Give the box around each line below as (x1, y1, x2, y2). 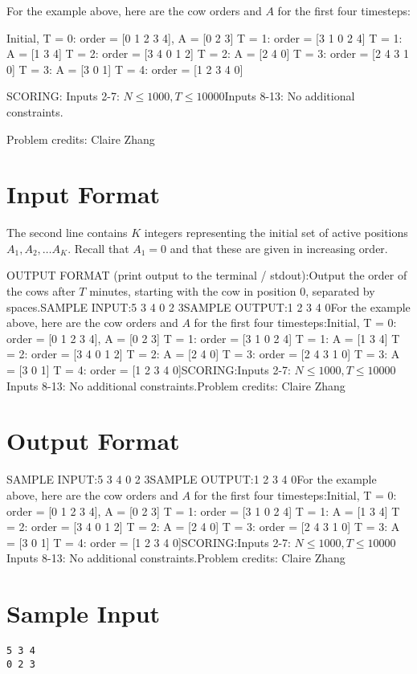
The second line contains (6, 224, 128, 241)
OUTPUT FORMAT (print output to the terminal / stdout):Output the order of (6, 267, 407, 284)
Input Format (6, 178, 161, 210)
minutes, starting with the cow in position (89, 283, 296, 300)
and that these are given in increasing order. (170, 239, 388, 256)
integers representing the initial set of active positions (144, 224, 408, 241)
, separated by (305, 283, 375, 300)
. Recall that (67, 239, 129, 256)
